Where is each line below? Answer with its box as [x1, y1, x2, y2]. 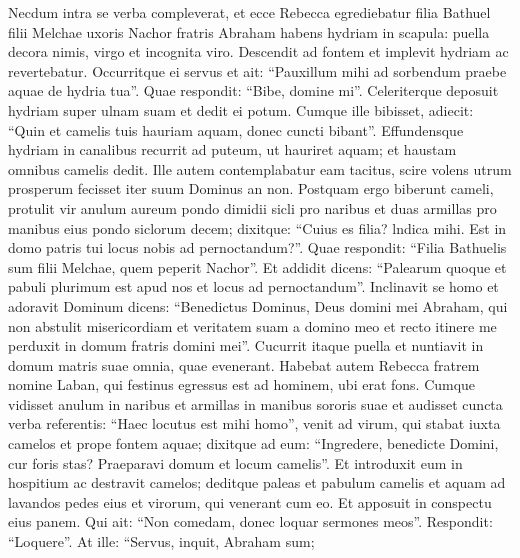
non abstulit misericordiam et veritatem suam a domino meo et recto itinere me [8, 315, 497, 336]
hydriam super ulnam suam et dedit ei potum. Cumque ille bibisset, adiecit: [8, 99, 474, 120]
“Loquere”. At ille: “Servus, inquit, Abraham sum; [8, 531, 315, 552]
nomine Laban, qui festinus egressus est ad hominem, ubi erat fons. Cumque [8, 374, 476, 395]
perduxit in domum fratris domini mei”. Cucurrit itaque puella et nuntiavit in [8, 335, 484, 356]
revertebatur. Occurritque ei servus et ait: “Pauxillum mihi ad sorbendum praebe [8, 60, 507, 81]
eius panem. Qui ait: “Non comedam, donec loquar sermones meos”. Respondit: [8, 511, 493, 532]
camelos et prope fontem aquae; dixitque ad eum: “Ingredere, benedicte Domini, [8, 433, 499, 454]
